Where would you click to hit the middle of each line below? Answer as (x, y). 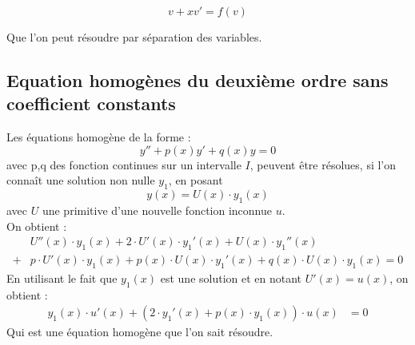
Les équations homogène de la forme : (99, 137)
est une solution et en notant (231, 278)
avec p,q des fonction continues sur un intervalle (124, 164)
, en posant (196, 180)
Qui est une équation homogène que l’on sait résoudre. (140, 332)
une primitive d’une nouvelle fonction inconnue (157, 210)
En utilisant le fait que (62, 278)
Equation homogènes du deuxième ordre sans (198, 79)
